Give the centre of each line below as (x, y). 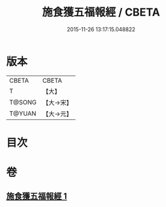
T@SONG (23, 102)
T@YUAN (23, 113)
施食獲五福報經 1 (37, 196)
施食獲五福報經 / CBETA (101, 12)
